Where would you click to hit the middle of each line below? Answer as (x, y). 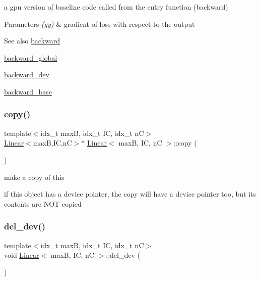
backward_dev (27, 75)
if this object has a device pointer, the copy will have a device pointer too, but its (130, 194)
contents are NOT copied (43, 203)
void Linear (22, 255)
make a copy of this (34, 177)
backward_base (28, 91)
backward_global (31, 57)
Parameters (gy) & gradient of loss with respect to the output (100, 24)
